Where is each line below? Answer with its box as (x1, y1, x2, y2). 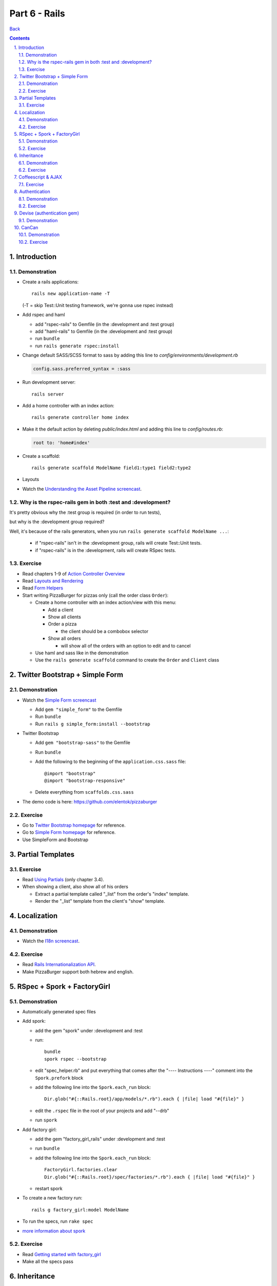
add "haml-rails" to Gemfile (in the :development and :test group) (35, 328, 173, 334)
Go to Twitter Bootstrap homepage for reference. (22, 822, 126, 828)
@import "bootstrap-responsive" (44, 778, 126, 784)
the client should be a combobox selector (61, 628, 149, 634)
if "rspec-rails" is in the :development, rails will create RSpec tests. (35, 547, 176, 553)
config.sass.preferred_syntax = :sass (33, 366, 131, 372)
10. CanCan (14, 224, 38, 231)
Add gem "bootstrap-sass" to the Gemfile (35, 740, 130, 746)
